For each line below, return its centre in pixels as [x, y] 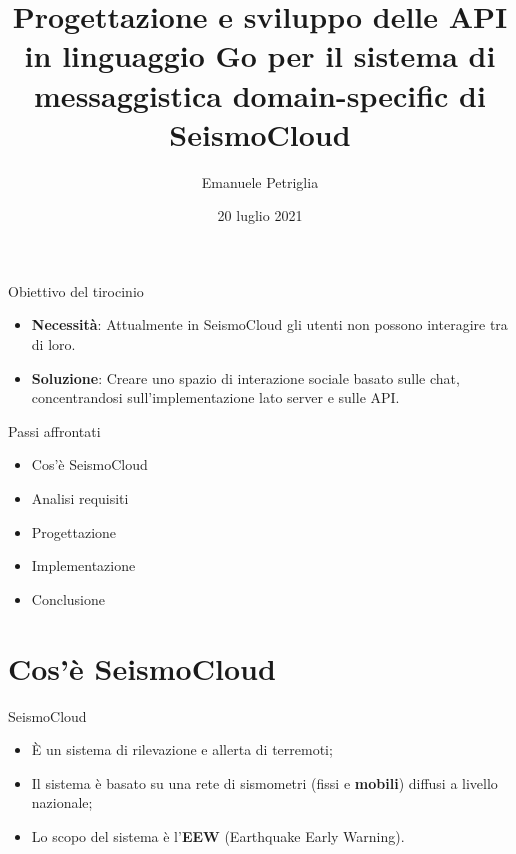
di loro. [53, 344]
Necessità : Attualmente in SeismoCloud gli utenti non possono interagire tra [269, 324]
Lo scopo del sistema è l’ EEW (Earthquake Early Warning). [218, 835]
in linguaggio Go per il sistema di [260, 55]
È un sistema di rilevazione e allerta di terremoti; [182, 749]
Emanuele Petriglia [260, 181]
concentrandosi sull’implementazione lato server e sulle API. [215, 397]
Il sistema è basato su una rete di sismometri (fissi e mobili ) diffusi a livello [264, 782]
